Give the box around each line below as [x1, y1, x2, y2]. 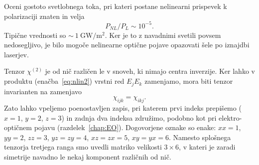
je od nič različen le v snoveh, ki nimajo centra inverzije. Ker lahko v [45, 66, 255, 76]
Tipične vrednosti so [4, 29, 66, 40]
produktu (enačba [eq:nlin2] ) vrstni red [4, 76, 125, 86]
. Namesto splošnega [168, 132, 231, 142]
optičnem [4, 122, 32, 133]
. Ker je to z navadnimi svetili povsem [105, 29, 221, 40]
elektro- [219, 112, 242, 123]
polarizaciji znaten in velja [4, 10, 85, 21]
